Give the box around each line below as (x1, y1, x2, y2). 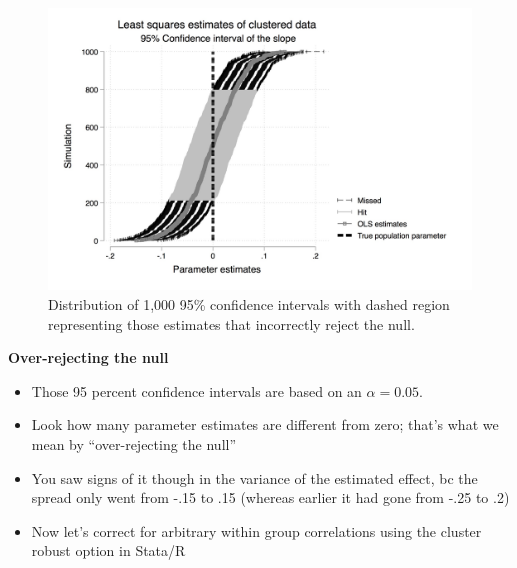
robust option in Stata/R (31, 540, 186, 561)
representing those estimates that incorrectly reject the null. (48, 313, 415, 334)
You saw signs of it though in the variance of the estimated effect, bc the (31, 467, 478, 488)
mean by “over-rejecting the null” (31, 433, 237, 454)
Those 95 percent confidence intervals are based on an (31, 380, 362, 401)
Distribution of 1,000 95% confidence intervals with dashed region (48, 293, 450, 314)
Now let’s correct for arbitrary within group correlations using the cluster (31, 520, 482, 541)
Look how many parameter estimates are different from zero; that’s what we (31, 414, 499, 435)
